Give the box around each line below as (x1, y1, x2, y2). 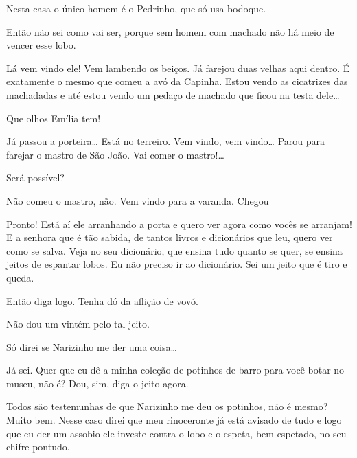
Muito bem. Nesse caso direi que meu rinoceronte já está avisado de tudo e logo (6, 413, 342, 427)
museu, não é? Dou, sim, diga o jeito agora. (6, 376, 189, 390)
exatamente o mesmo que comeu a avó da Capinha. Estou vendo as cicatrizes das (6, 74, 348, 89)
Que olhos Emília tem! (6, 111, 101, 125)
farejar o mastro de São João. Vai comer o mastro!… (6, 147, 224, 161)
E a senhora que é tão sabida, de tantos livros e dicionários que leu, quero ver (6, 230, 333, 244)
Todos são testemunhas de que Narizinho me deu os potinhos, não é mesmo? (6, 399, 328, 413)
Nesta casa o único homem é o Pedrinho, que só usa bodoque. (6, 1, 266, 15)
